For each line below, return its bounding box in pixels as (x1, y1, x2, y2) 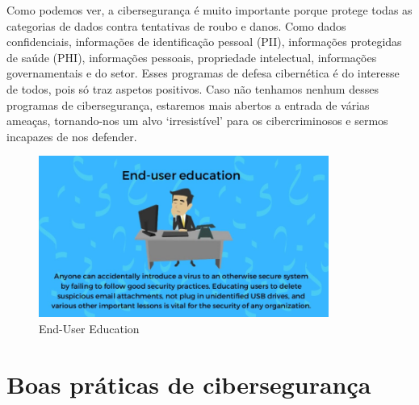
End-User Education (39, 319, 140, 336)
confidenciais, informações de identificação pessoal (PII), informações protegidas (6, 33, 402, 50)
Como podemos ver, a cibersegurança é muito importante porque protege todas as (6, 2, 413, 18)
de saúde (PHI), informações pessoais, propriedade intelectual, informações (6, 48, 377, 65)
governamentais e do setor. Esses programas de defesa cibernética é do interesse (6, 65, 400, 81)
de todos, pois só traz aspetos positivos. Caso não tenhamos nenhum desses (6, 80, 379, 97)
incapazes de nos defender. (6, 127, 137, 144)
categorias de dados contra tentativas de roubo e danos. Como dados (6, 17, 346, 34)
